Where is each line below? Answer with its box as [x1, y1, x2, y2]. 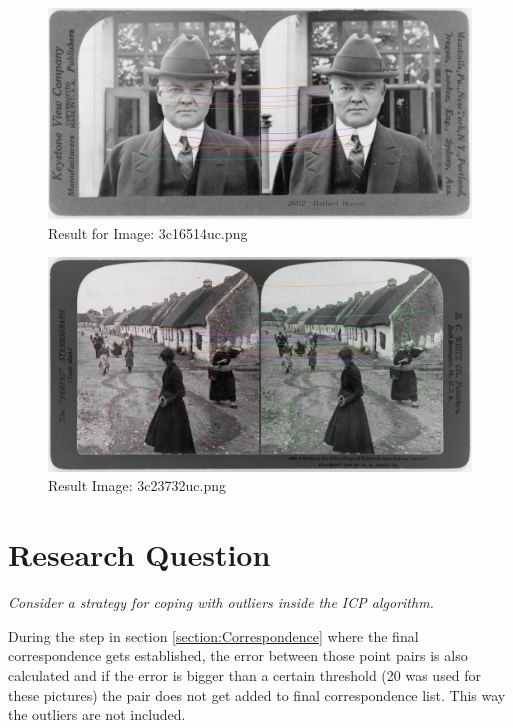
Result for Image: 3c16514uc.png [48, 222, 248, 243]
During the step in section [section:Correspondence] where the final [8, 625, 419, 646]
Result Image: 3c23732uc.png [48, 475, 226, 496]
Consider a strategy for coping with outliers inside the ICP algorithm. [8, 592, 434, 613]
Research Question [8, 534, 271, 575]
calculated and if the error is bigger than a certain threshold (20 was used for [8, 664, 482, 685]
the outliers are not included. [8, 704, 186, 725]
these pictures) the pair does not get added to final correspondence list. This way [8, 684, 506, 705]
